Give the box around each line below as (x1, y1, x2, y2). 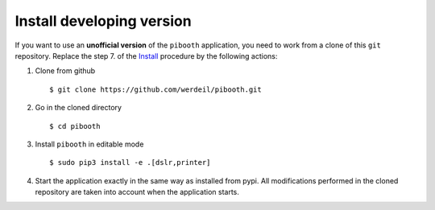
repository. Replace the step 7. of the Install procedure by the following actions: (14, 51, 278, 60)
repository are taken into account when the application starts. (35, 187, 239, 197)
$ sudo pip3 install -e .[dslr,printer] (49, 158, 211, 167)
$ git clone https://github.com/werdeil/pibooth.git (49, 84, 262, 94)
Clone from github (35, 66, 96, 76)
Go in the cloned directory (35, 103, 122, 113)
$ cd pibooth (49, 121, 101, 130)
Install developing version (14, 12, 193, 30)
